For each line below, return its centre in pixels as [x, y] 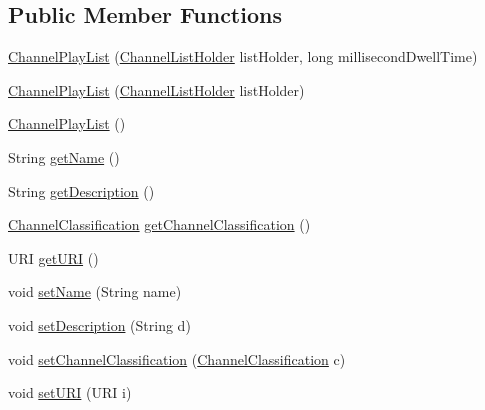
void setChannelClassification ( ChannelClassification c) [177, 358]
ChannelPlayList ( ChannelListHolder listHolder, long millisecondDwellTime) [243, 56]
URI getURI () [53, 257]
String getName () [64, 156]
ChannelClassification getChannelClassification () [159, 224]
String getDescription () [81, 190]
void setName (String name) [95, 291]
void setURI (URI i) [70, 392]
